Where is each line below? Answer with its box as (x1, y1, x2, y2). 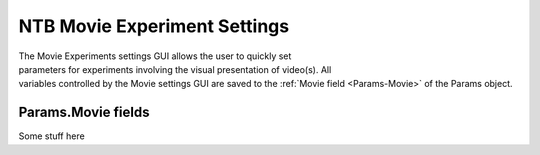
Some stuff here (18, 130, 85, 142)
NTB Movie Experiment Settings (18, 15, 290, 37)
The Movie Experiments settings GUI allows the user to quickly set (18, 50, 292, 62)
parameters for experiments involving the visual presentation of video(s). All (18, 63, 332, 75)
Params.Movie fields (18, 104, 150, 121)
